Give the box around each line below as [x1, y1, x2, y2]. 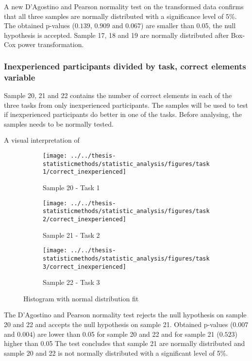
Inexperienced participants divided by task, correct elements [4, 60, 246, 72]
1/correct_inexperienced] [43, 168, 126, 176]
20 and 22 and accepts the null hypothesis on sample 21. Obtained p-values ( [4, 319, 233, 329]
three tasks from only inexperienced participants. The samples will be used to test [4, 99, 248, 110]
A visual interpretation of [4, 135, 80, 145]
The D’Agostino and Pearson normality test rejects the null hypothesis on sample [4, 310, 247, 320]
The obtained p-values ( [4, 20, 75, 31]
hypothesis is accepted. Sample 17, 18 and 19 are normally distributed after [4, 30, 229, 40]
